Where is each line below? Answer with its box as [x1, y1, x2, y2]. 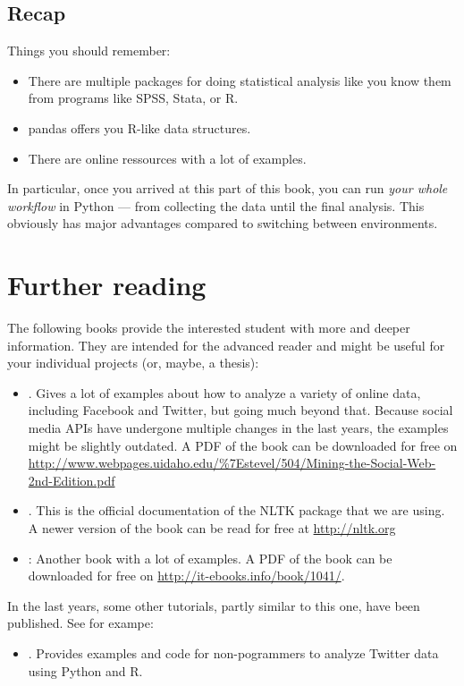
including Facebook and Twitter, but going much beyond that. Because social [28, 401, 453, 419]
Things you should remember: [7, 41, 171, 60]
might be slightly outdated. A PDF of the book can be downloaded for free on [28, 436, 458, 454]
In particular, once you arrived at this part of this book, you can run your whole [7, 179, 448, 198]
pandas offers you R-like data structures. [28, 118, 251, 137]
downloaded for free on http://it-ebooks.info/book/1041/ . [28, 566, 345, 585]
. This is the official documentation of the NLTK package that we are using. [28, 501, 445, 520]
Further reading [7, 267, 207, 303]
